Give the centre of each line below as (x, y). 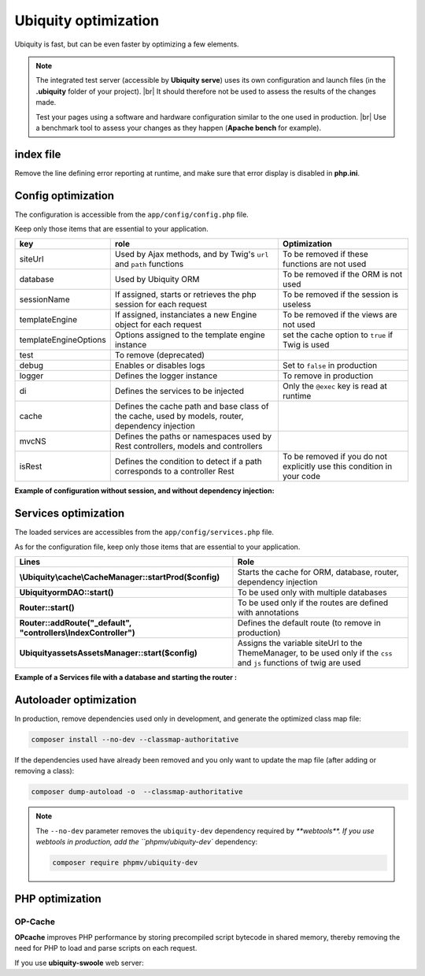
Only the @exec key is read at (334, 386)
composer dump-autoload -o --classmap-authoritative (137, 792)
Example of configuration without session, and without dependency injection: (144, 491)
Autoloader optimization (76, 700)
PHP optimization (58, 898)
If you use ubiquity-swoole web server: (79, 963)
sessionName (44, 299)
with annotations (268, 613)
